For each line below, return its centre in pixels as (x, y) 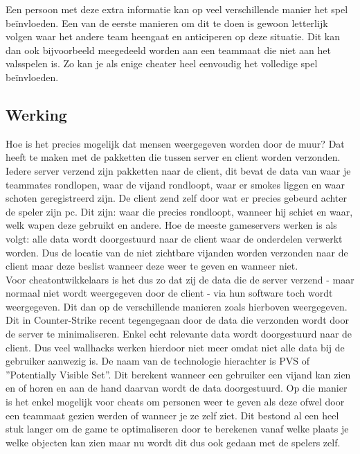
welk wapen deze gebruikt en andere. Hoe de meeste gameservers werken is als (171, 225)
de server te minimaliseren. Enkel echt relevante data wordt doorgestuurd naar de (179, 334)
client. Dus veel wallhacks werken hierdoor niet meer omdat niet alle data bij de (175, 347)
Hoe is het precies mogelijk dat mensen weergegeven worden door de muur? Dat (175, 143)
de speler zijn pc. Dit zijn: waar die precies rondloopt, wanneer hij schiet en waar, (179, 211)
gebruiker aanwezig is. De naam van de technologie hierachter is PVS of (157, 361)
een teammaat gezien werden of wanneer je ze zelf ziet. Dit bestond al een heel (172, 415)
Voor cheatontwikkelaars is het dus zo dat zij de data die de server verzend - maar (180, 279)
